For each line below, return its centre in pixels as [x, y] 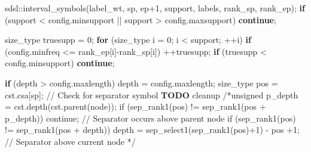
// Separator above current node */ [70, 141]
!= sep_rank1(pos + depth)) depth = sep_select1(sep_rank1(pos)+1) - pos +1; [153, 130]
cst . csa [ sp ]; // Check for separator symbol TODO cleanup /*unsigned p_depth [152, 94]
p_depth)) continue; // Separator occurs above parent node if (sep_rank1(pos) [150, 118]
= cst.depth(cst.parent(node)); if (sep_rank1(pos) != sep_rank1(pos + [135, 106]
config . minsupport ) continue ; [60, 63]
